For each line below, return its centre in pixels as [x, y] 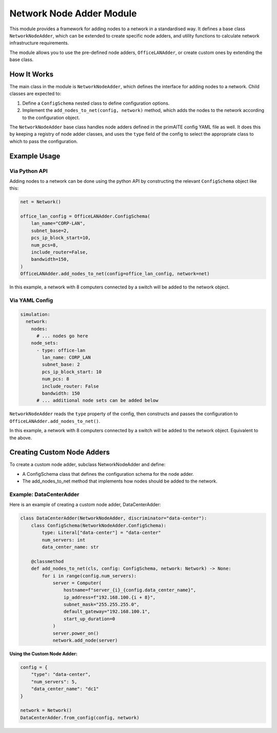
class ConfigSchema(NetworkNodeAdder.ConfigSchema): [99, 525]
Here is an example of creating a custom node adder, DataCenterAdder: [85, 505]
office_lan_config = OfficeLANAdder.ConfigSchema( [85, 216]
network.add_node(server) [85, 641]
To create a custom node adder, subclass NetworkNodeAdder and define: [87, 465]
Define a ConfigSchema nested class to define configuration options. [96, 103]
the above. [21, 438]
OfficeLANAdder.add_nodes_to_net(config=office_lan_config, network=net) [115, 274]
